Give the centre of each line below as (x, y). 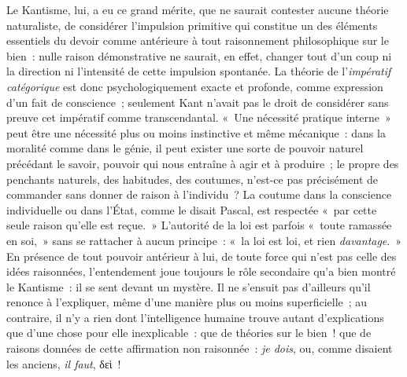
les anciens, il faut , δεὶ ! (64, 363)
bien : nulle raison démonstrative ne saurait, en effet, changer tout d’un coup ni (199, 55)
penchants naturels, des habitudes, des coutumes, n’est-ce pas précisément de (192, 179)
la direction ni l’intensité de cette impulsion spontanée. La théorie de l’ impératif (199, 71)
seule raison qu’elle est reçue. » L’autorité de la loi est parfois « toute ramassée (199, 225)
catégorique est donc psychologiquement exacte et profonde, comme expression (195, 86)
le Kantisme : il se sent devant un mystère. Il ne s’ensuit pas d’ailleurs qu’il (189, 286)
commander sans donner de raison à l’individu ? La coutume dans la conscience (199, 194)
